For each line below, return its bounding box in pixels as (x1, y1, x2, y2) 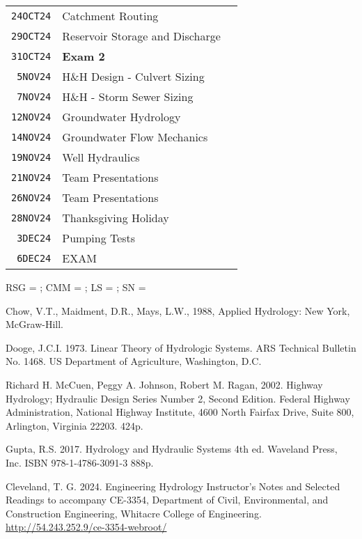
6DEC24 (17, 252, 52, 264)
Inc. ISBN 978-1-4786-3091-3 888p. (6, 455, 154, 469)
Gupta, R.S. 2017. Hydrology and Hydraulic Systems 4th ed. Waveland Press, (6, 442, 338, 456)
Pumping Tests (62, 230, 136, 246)
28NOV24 (11, 212, 52, 224)
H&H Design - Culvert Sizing (62, 68, 205, 84)
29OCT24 (11, 30, 52, 42)
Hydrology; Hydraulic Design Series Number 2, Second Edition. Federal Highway (6, 391, 350, 405)
